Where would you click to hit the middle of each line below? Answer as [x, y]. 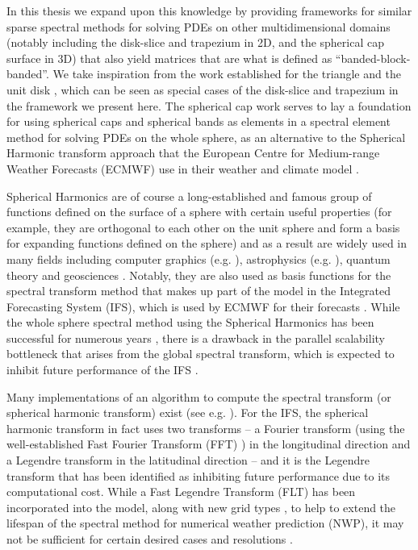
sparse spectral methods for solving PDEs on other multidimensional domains [199, 26]
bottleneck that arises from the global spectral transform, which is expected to [201, 354]
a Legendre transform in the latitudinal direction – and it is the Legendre [188, 460]
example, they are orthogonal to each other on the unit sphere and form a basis [203, 227]
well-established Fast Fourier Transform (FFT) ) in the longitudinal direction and [209, 444]
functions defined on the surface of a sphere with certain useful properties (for [199, 212]
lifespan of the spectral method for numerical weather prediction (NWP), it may [205, 523]
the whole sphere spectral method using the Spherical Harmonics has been [190, 322]
